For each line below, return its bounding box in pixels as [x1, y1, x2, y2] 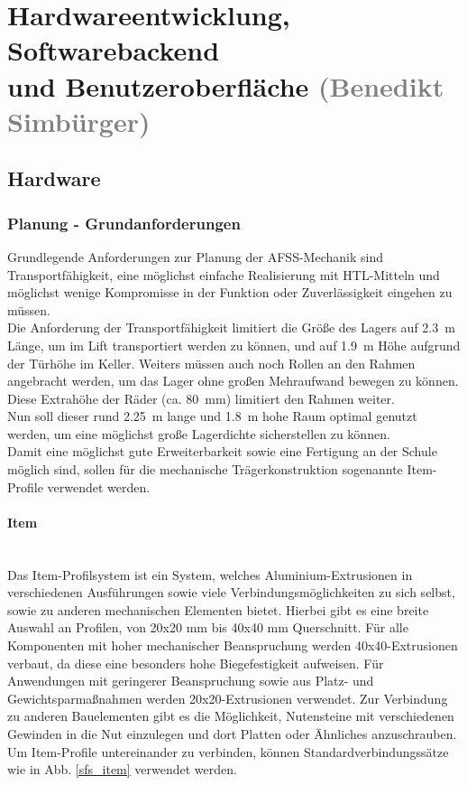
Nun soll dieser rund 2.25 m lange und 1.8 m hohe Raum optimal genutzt [7, 407, 417, 425]
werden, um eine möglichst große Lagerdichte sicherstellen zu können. [7, 424, 390, 443]
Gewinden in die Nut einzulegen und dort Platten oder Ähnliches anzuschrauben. [7, 724, 457, 743]
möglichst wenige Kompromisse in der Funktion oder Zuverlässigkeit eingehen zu [7, 283, 453, 302]
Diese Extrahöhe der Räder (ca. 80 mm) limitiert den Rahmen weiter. [7, 388, 395, 407]
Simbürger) [7, 102, 151, 139]
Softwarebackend [7, 32, 220, 69]
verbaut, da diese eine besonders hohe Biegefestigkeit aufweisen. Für [7, 653, 384, 672]
